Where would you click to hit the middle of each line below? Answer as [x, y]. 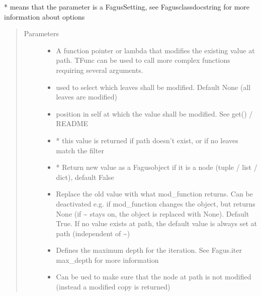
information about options [45, 16]
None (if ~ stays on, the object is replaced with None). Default [153, 213]
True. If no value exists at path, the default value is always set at [156, 223]
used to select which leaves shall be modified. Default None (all [153, 87]
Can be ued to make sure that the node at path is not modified [154, 277]
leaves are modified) [87, 97]
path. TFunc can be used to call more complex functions [143, 60]
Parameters [41, 33]
